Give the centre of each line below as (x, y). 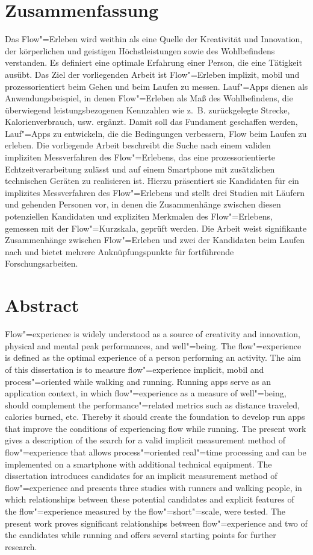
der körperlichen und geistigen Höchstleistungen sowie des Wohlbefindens (140, 50)
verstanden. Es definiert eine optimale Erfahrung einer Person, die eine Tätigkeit (153, 62)
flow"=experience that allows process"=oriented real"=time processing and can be (156, 452)
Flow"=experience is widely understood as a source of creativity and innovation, (153, 334)
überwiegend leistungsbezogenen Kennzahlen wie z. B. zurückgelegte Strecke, (147, 109)
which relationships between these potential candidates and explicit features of (150, 499)
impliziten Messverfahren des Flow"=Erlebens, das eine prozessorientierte (140, 157)
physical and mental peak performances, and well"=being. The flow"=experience (153, 345)
